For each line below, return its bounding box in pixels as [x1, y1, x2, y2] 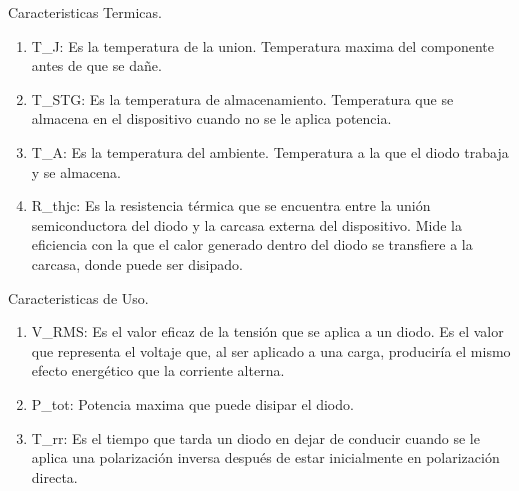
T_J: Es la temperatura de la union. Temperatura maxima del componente [31, 35, 495, 56]
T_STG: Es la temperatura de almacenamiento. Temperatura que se [31, 88, 454, 109]
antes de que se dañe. [31, 55, 162, 76]
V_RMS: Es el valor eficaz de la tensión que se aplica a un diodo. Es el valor [31, 321, 504, 342]
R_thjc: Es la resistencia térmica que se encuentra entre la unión [31, 195, 431, 216]
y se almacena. [31, 161, 121, 182]
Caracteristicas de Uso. [8, 287, 149, 308]
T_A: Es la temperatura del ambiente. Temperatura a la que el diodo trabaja [31, 141, 509, 162]
